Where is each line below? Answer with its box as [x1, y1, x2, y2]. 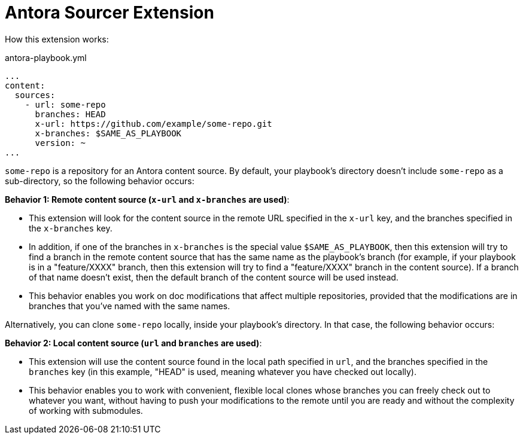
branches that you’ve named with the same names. [29, 300, 230, 311]
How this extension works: [5, 33, 109, 44]
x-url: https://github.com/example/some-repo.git [35, 118, 272, 129]
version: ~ [35, 138, 86, 148]
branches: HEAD [35, 109, 106, 119]
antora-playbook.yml [5, 52, 87, 63]
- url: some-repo [25, 99, 106, 109]
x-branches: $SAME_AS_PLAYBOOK [35, 128, 182, 138]
